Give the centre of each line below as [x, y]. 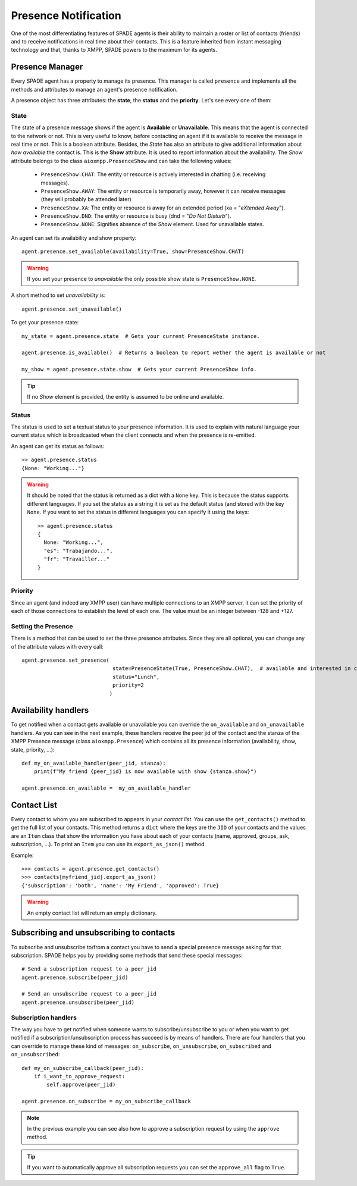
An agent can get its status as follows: [58, 446]
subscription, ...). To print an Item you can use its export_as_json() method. [109, 844]
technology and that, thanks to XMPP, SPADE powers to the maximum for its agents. [114, 50]
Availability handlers [50, 710]
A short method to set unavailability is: [58, 295]
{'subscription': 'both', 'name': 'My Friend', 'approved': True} [120, 885]
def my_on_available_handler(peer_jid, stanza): [94, 763]
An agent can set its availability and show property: [74, 237]
